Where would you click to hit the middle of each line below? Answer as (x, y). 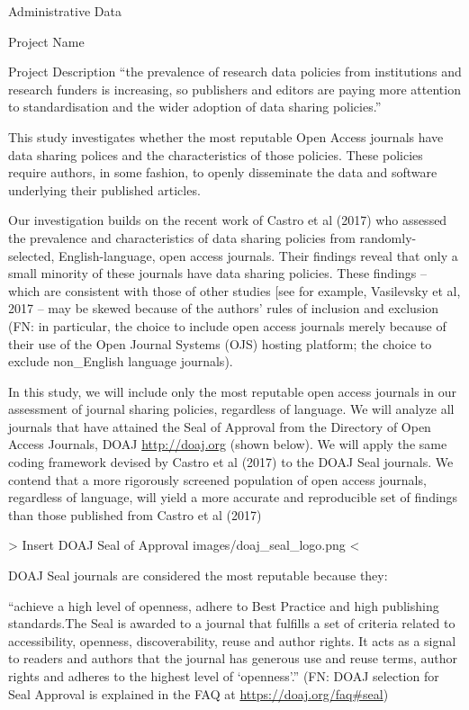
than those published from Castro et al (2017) (135, 514)
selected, (32, 255)
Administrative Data (65, 11)
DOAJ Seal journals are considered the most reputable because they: (198, 575)
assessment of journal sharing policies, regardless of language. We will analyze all (231, 409)
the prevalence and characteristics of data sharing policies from (182, 237)
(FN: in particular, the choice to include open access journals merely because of (227, 325)
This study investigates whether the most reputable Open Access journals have (226, 136)
